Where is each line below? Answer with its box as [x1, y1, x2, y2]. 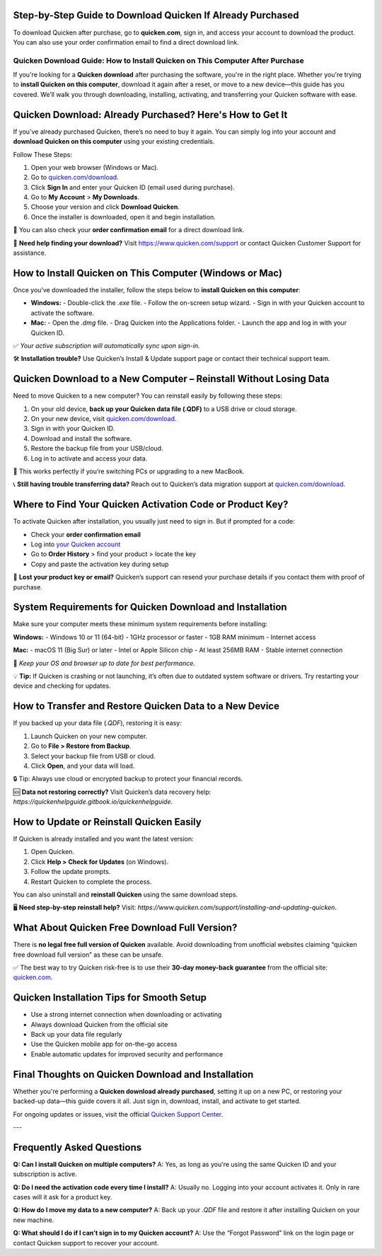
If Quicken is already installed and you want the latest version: [13, 834, 194, 843]
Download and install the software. [30, 434, 132, 442]
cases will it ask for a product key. [13, 1193, 112, 1202]
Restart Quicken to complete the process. [30, 877, 152, 886]
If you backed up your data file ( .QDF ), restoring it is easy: [13, 719, 182, 727]
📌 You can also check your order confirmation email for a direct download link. [13, 226, 245, 234]
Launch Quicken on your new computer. [30, 732, 148, 740]
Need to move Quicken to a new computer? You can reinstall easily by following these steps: [13, 391, 283, 400]
